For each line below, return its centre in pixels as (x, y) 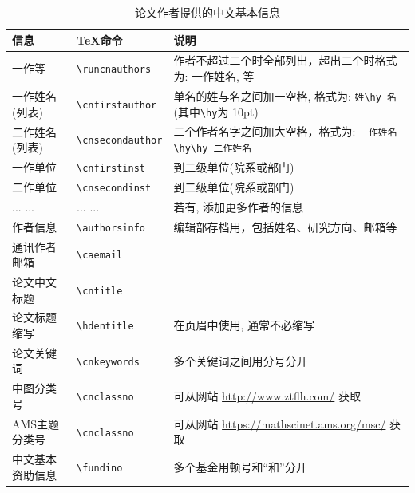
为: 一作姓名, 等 (214, 76)
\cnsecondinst (114, 188)
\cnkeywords (108, 362)
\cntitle (100, 291)
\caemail (100, 256)
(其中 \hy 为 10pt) (216, 111)
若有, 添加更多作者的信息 (238, 206)
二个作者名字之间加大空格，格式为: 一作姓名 (285, 131)
